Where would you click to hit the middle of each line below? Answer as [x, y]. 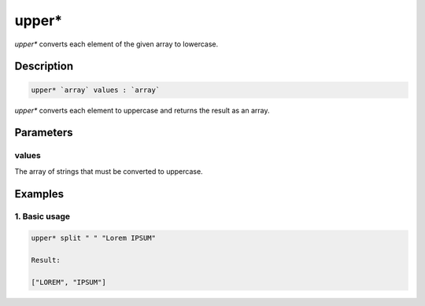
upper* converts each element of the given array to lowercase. [116, 44]
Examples [39, 194]
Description [44, 66]
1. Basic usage [42, 216]
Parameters [44, 133]
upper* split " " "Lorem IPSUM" [94, 238]
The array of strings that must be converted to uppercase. [109, 171]
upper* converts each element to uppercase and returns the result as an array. [142, 110]
